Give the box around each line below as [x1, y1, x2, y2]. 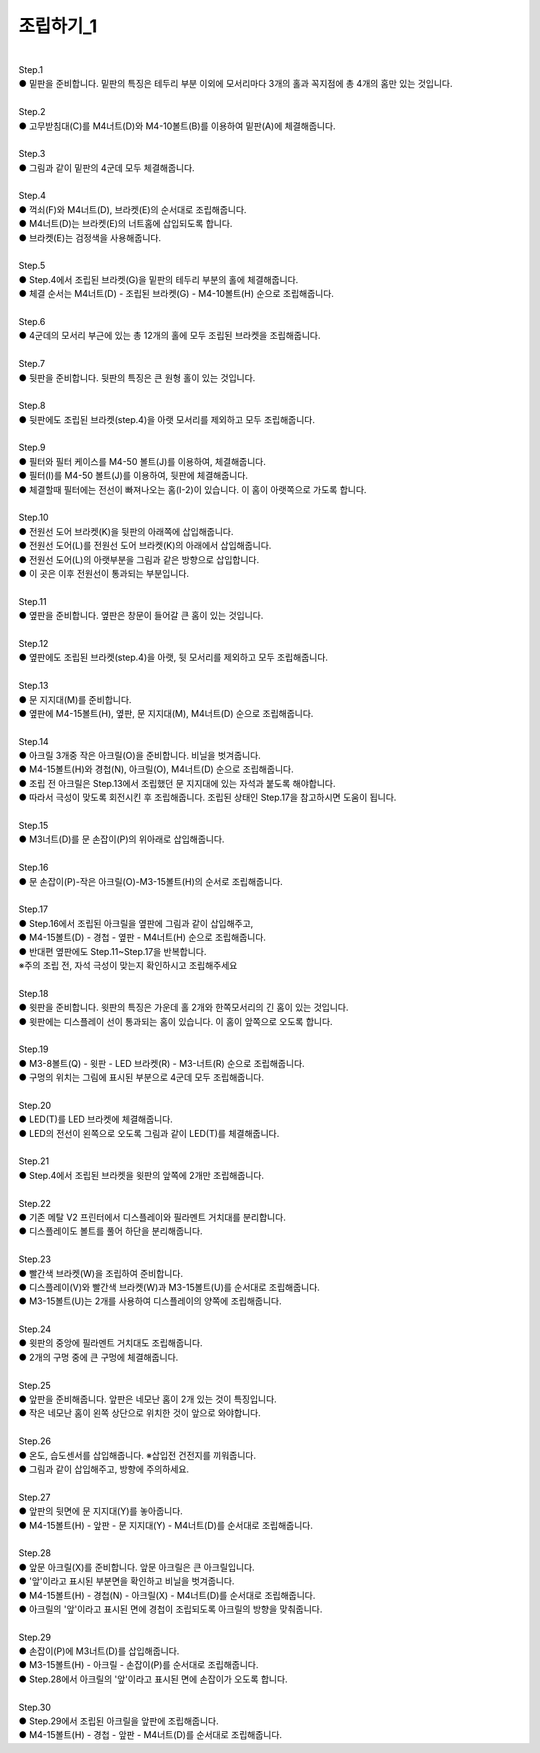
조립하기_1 [18, 15, 98, 37]
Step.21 [18, 1155, 50, 1167]
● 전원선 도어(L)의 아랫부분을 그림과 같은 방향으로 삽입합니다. [18, 553, 260, 565]
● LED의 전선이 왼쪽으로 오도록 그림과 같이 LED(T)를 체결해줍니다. [18, 1127, 280, 1139]
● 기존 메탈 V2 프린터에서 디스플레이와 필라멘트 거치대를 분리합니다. [18, 1211, 287, 1223]
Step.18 [18, 987, 49, 999]
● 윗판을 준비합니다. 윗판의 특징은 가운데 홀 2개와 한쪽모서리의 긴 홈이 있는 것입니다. [18, 1001, 349, 1014]
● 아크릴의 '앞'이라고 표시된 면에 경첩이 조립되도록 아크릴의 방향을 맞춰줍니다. [18, 1603, 323, 1615]
